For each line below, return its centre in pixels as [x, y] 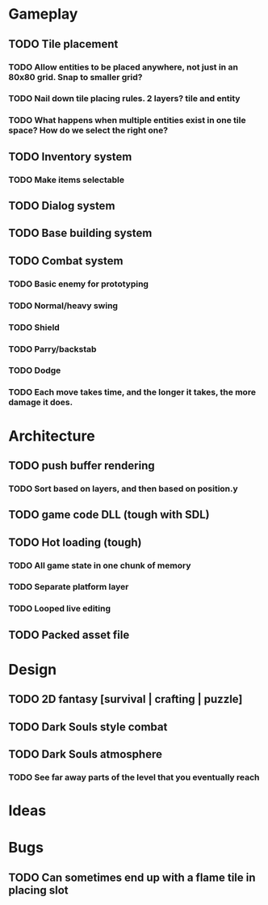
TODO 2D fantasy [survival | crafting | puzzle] [126, 699]
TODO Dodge [35, 370]
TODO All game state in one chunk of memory [100, 565]
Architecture [52, 436]
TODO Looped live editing [60, 609]
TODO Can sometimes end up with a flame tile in [132, 877]
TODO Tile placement [63, 44]
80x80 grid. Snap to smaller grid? [75, 77]
